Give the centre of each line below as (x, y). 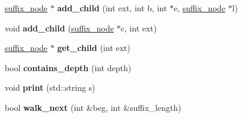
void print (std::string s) (50, 87)
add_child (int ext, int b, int (112, 8)
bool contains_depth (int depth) (68, 67)
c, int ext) (139, 28)
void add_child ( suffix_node (59, 28)
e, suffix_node (200, 8)
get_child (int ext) (94, 48)
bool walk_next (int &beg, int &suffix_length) (93, 107)
